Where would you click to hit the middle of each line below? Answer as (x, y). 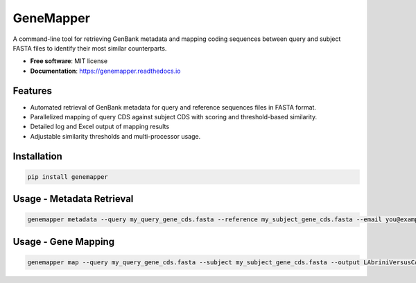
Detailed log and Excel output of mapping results (100, 127)
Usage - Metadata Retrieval (73, 199)
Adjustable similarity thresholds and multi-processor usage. (115, 136)
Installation (37, 156)
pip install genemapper (68, 177)
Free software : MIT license (69, 61)
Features (32, 91)
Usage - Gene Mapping (63, 242)
